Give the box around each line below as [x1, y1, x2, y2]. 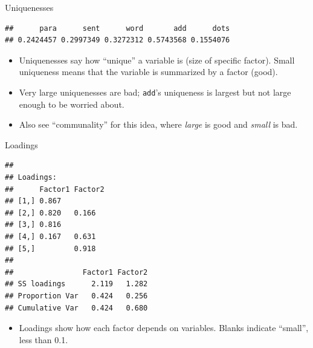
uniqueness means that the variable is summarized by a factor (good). [19, 65, 278, 78]
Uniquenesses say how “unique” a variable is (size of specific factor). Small [19, 53, 295, 66]
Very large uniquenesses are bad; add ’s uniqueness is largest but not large [19, 85, 291, 98]
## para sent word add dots [5, 24, 230, 33]
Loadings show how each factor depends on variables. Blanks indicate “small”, [19, 321, 309, 334]
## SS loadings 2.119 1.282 [5, 280, 148, 289]
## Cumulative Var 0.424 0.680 [5, 303, 148, 312]
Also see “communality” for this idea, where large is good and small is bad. [19, 118, 298, 131]
